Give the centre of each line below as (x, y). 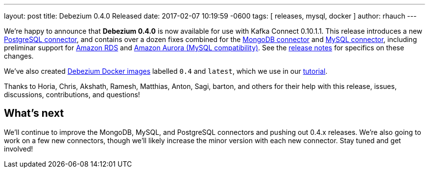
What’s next (34, 113)
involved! (19, 149)
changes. (19, 56)
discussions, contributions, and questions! (72, 95)
